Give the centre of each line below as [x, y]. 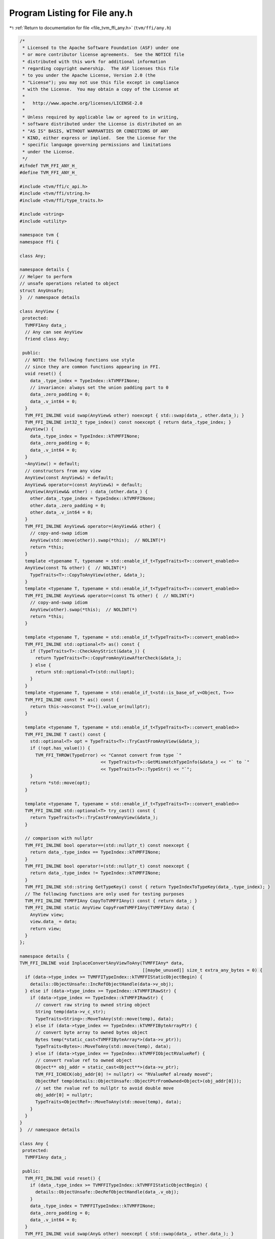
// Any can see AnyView [54, 332]
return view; [46, 929]
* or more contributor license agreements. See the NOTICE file [103, 55]
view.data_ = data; [54, 922]
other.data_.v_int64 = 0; [61, 512]
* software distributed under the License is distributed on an [102, 124]
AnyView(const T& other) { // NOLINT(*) [76, 568]
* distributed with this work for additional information [94, 61]
